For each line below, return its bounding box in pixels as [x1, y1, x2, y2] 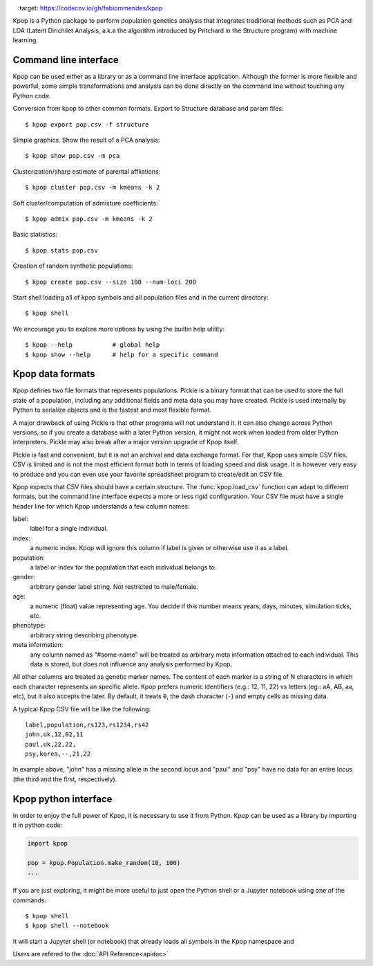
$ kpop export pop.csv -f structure [25, 120, 149, 128]
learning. [12, 36, 38, 44]
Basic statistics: [12, 230, 58, 239]
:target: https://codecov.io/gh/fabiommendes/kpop [17, 4, 163, 12]
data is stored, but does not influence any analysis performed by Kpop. [30, 659, 233, 668]
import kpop [27, 839, 68, 848]
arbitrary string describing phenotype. [30, 630, 139, 639]
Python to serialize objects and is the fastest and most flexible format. [12, 405, 212, 414]
